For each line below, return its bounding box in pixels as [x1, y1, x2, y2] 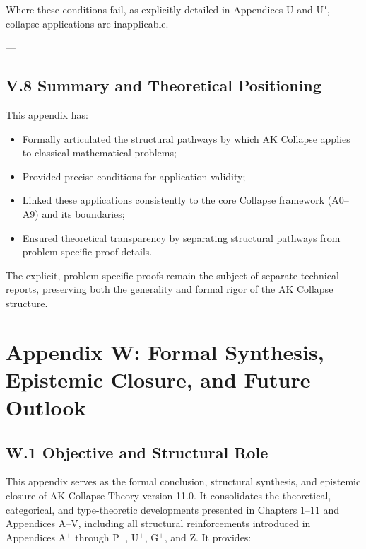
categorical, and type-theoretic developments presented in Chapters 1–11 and [6, 502, 340, 516]
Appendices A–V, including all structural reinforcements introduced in [6, 516, 311, 531]
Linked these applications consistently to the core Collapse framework [22, 192, 325, 207]
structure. [6, 295, 48, 310]
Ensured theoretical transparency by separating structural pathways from [22, 230, 341, 245]
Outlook [6, 393, 86, 422]
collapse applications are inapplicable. [6, 16, 169, 30]
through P [75, 529, 119, 544]
